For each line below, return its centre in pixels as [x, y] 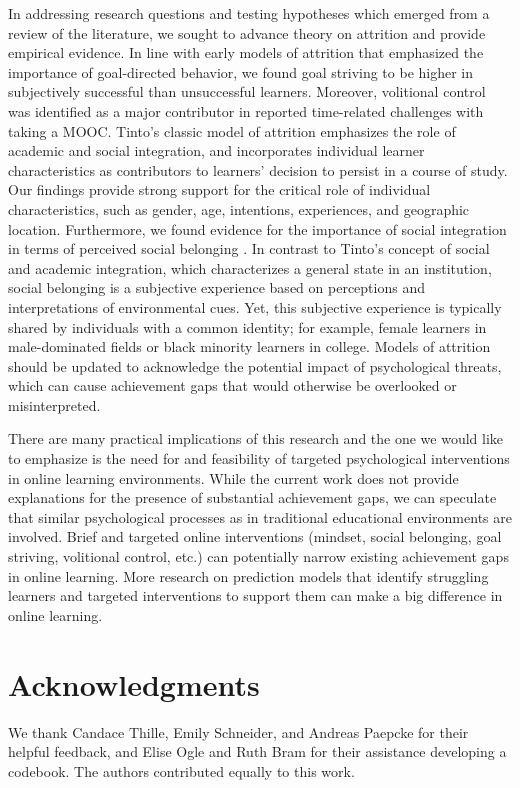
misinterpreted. [54, 404]
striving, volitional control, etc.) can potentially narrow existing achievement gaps [258, 556]
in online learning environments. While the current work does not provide [233, 477]
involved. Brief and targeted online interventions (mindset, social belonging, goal [255, 536]
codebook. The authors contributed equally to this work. [181, 770]
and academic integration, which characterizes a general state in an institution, [250, 267]
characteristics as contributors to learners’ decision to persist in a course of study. [258, 169]
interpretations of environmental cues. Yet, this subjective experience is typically [255, 306]
